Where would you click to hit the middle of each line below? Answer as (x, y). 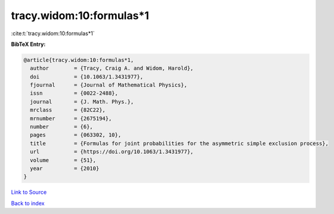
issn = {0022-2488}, (74, 93)
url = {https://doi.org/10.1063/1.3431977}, (112, 152)
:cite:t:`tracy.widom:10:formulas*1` (53, 33)
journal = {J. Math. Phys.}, (82, 102)
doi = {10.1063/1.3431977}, (86, 77)
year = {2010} (65, 168)
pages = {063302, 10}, (76, 135)
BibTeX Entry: (28, 44)
